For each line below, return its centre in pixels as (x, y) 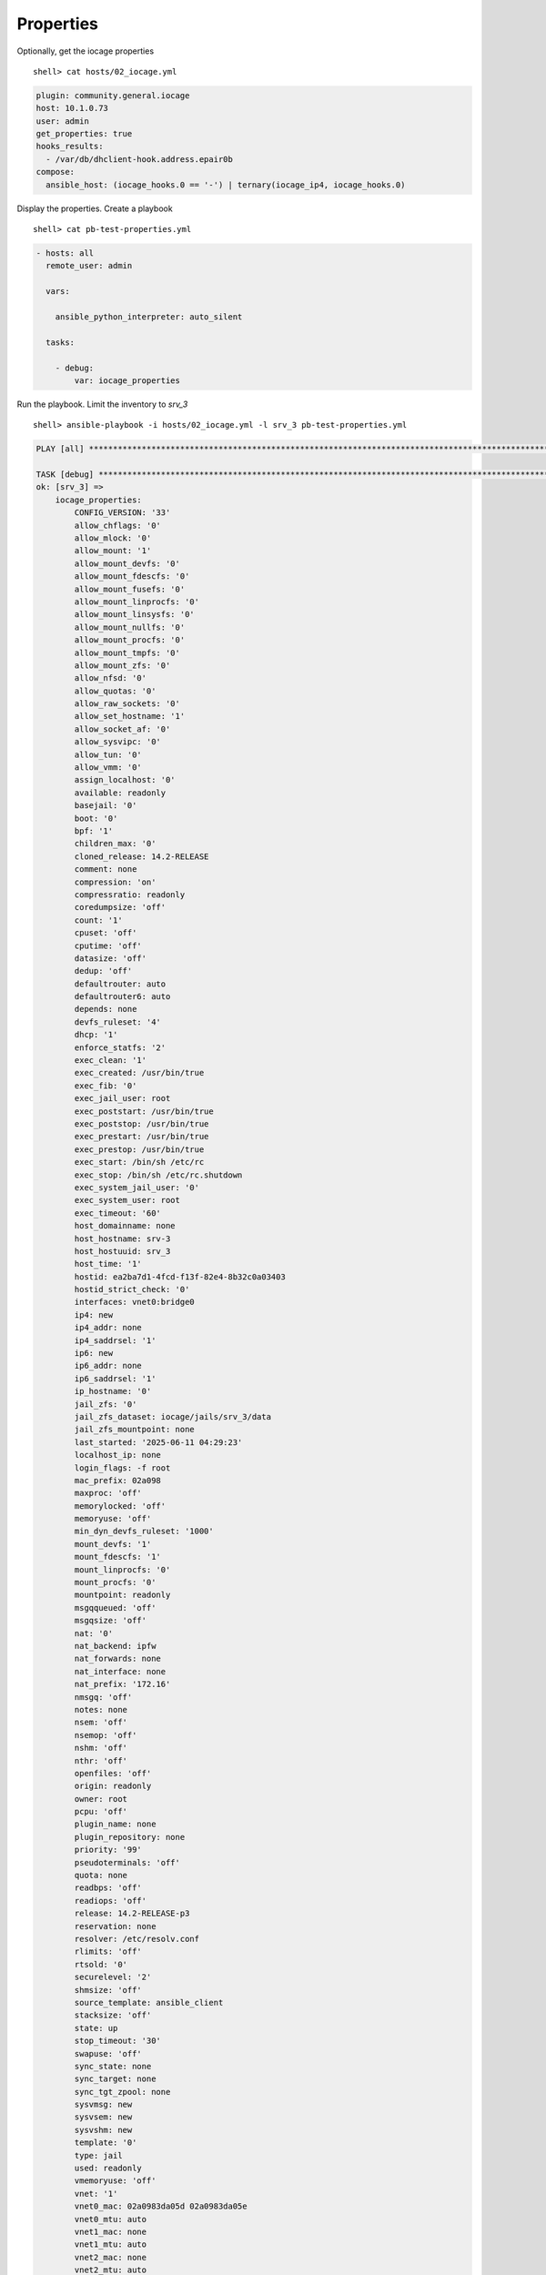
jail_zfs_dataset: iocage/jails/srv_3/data (173, 1416)
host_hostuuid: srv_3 (122, 1251)
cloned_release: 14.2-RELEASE (142, 856)
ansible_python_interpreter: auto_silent (149, 317)
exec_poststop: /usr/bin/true (142, 1123)
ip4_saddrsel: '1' (115, 1340)
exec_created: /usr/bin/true (139, 1073)
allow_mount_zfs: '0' (122, 665)
